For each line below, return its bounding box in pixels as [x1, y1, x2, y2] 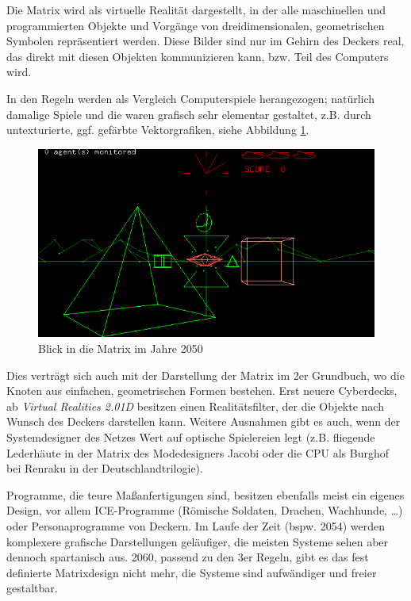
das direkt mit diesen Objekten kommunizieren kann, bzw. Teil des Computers [6, 48, 389, 64]
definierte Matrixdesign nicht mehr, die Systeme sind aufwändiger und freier [6, 564, 377, 580]
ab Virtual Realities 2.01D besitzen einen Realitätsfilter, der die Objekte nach [6, 397, 384, 414]
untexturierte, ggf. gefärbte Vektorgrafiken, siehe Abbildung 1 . [6, 121, 309, 138]
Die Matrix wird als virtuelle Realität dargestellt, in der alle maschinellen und [6, 2, 386, 17]
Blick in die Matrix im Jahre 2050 [38, 339, 203, 356]
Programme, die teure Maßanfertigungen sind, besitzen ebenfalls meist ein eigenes [6, 486, 405, 503]
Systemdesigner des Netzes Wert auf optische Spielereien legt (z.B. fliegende [6, 428, 375, 445]
